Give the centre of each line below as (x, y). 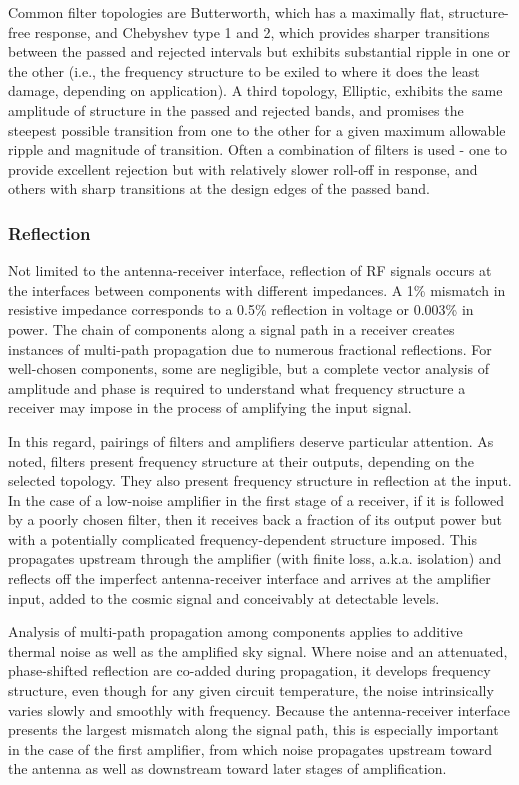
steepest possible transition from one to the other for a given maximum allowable (257, 129)
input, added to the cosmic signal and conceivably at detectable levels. (224, 597)
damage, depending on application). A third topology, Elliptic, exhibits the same (255, 90)
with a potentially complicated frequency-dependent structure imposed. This (242, 538)
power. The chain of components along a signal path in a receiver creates (231, 328)
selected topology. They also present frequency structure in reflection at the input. (260, 480)
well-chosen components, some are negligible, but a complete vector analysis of (249, 368)
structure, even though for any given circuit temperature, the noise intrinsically (251, 690)
